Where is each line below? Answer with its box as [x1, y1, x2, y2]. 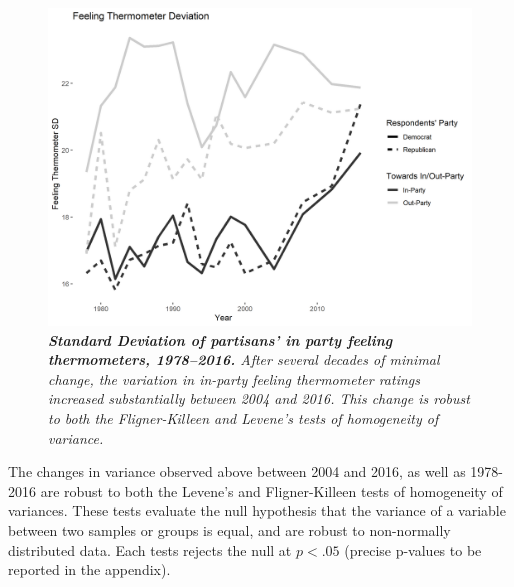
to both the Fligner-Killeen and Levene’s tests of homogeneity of [48, 407, 439, 428]
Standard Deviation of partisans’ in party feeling [48, 329, 393, 350]
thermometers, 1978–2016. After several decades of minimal [48, 349, 440, 370]
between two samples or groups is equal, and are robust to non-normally [8, 519, 451, 540]
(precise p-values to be [344, 539, 482, 560]
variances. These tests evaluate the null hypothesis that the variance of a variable [8, 500, 506, 521]
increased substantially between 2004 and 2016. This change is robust [48, 388, 470, 409]
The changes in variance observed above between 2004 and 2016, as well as [8, 461, 466, 482]
